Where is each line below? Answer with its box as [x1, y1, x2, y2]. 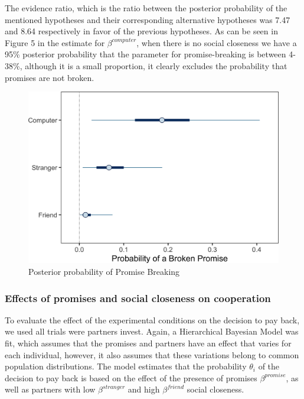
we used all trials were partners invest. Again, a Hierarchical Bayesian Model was [5, 325, 299, 338]
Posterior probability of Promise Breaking [28, 265, 180, 277]
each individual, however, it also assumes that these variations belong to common [5, 348, 299, 361]
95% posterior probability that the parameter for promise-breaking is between [5, 48, 286, 60]
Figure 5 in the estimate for [5, 36, 105, 48]
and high [128, 383, 160, 395]
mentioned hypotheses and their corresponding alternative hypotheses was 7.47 [5, 13, 290, 25]
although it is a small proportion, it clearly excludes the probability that [25, 59, 287, 72]
